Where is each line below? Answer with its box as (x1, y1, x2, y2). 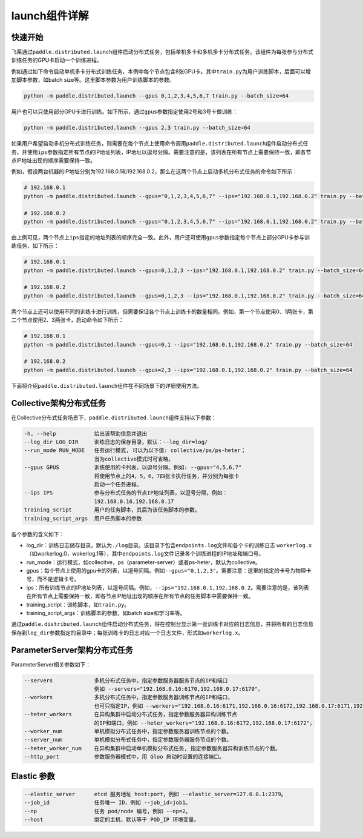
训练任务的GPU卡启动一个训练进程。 (11, 56, 102, 64)
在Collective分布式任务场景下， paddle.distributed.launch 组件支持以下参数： (11, 414, 217, 421)
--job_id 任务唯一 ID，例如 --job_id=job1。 (24, 799, 191, 806)
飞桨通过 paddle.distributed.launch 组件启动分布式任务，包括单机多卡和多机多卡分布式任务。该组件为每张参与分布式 (11, 48, 314, 56)
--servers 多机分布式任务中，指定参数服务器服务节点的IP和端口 (24, 677, 228, 684)
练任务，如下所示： (11, 242, 59, 250)
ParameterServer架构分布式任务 (11, 645, 133, 655)
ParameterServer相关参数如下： (11, 660, 91, 668)
